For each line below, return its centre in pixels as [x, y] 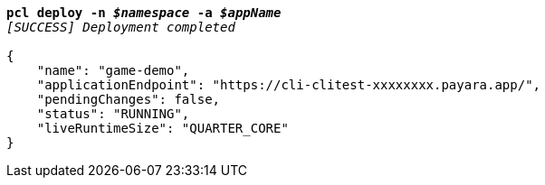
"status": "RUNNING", [113, 114]
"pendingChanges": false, [129, 99]
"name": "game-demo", [113, 70]
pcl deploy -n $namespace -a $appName [144, 13]
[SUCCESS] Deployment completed [121, 27]
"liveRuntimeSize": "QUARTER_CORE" [163, 128]
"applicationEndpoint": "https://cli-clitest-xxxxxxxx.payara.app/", [289, 85]
